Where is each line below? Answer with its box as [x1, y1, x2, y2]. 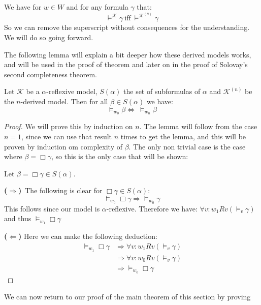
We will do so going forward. [4, 32, 93, 42]
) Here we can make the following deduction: [18, 231, 157, 241]
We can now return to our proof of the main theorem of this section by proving [4, 291, 251, 302]
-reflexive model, [46, 86, 97, 97]
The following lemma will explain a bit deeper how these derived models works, [4, 49, 251, 59]
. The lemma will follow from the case [139, 121, 257, 132]
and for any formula [66, 2, 128, 12]
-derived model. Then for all [20, 96, 108, 106]
